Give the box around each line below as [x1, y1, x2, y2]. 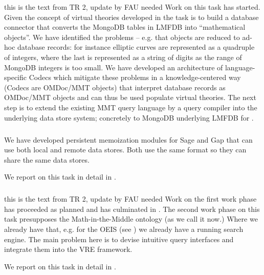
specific [4, 72, 27, 83]
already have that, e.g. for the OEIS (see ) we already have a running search [4, 224, 244, 234]
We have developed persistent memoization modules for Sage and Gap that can [4, 134, 253, 145]
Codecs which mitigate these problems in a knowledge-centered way [29, 72, 241, 83]
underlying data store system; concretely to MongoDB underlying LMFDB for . [4, 112, 254, 123]
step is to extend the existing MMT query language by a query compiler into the [4, 102, 257, 112]
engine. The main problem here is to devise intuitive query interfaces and [4, 233, 234, 244]
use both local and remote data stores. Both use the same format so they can [4, 144, 247, 155]
